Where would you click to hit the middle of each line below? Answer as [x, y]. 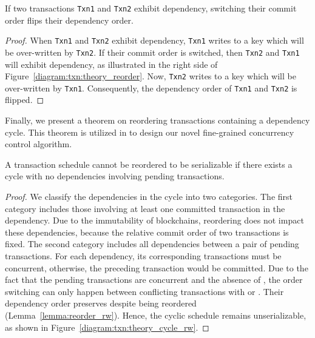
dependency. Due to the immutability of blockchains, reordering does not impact [154, 220]
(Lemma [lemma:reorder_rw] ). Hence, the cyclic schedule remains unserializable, [156, 315]
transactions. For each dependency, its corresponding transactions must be [143, 256]
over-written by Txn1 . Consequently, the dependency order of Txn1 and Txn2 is [151, 88]
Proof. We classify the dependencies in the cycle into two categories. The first [149, 197]
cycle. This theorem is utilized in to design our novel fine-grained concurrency [150, 132]
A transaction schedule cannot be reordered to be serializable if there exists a [149, 164]
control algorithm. [39, 144]
